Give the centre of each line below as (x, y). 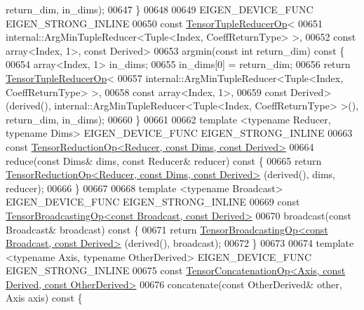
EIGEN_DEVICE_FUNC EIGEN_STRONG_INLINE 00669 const (153, 202)
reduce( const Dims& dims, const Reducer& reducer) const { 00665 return (164, 160)
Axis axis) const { (44, 298)
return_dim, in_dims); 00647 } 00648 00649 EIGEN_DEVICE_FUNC (160, 9)
